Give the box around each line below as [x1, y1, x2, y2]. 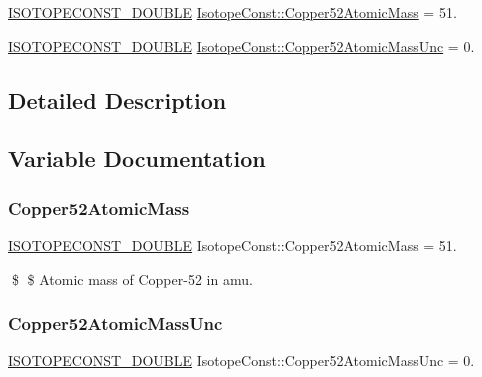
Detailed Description [8, 84, 227, 115]
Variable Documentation [8, 143, 266, 174]
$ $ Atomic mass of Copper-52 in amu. [11, 268, 253, 289]
